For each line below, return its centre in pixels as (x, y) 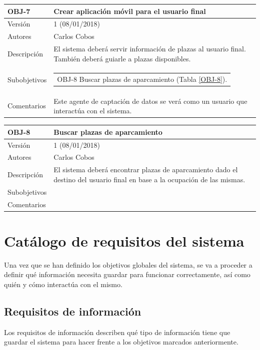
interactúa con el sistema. (93, 111)
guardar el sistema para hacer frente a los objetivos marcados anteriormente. (121, 342)
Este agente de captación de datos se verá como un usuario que (150, 101)
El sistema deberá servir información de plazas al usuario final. (150, 49)
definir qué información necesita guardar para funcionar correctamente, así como (127, 274)
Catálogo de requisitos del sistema (124, 240)
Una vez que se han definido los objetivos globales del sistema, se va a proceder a (128, 264)
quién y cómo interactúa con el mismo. (63, 284)
